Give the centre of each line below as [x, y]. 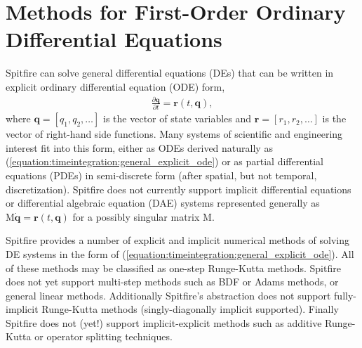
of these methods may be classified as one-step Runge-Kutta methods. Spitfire [173, 268]
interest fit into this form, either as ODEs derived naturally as [139, 147]
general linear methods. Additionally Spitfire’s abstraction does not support [168, 295]
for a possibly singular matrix [136, 216]
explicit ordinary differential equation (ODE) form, [115, 86]
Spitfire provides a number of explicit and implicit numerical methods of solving [178, 240]
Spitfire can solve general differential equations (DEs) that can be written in [170, 73]
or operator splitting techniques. [103, 336]
